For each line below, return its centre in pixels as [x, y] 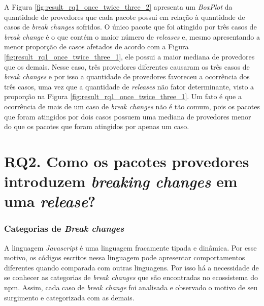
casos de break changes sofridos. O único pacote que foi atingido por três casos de [130, 27]
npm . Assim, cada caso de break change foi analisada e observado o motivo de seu [131, 287]
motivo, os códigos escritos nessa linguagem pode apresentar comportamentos [125, 257]
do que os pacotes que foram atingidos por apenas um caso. [97, 126]
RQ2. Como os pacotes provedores [127, 161]
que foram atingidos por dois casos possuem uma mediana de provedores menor [128, 116]
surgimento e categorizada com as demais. [69, 297]
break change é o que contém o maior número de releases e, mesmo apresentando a [132, 36]
